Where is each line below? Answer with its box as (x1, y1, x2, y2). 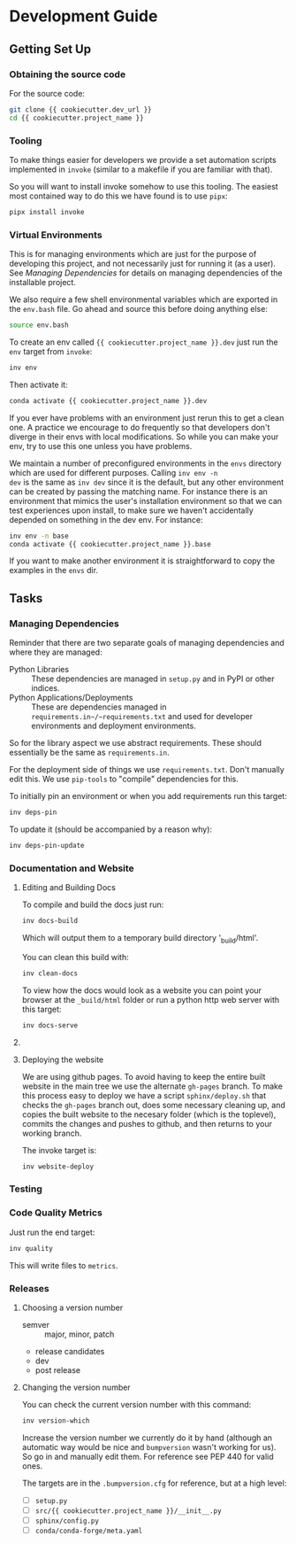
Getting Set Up (9, 42, 91, 57)
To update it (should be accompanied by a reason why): (9, 824, 213, 834)
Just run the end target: (9, 1227, 95, 1238)
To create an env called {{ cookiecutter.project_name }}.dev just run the (9, 337, 278, 347)
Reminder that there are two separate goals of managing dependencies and (9, 638, 285, 648)
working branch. (21, 1128, 82, 1138)
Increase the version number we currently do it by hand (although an (21, 1432, 272, 1443)
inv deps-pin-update (9, 842, 86, 850)
